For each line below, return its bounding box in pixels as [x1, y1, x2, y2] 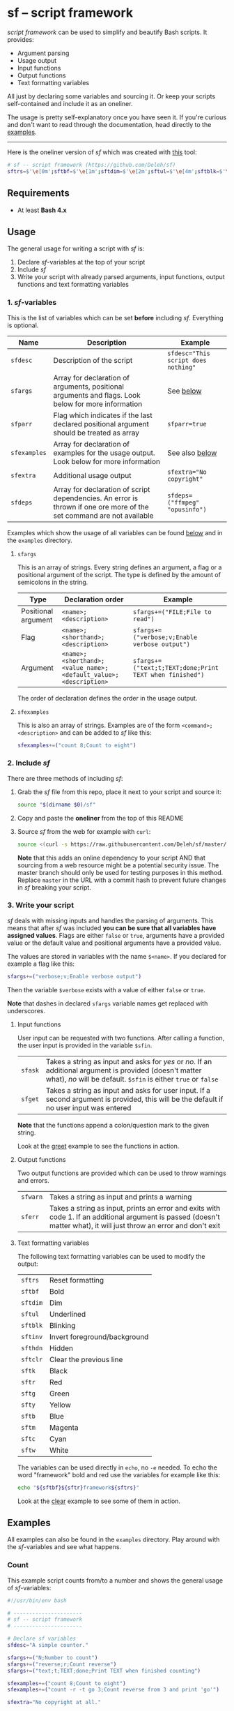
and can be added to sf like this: [59, 728, 152, 737]
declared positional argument [53, 419, 150, 428]
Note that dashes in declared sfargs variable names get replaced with [7, 999, 208, 1008]
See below [166, 386, 202, 396]
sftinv [20, 1333, 43, 1340]
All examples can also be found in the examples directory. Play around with [7, 1535, 220, 1544]
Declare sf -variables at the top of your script [17, 258, 146, 267]
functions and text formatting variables [17, 281, 129, 289]
